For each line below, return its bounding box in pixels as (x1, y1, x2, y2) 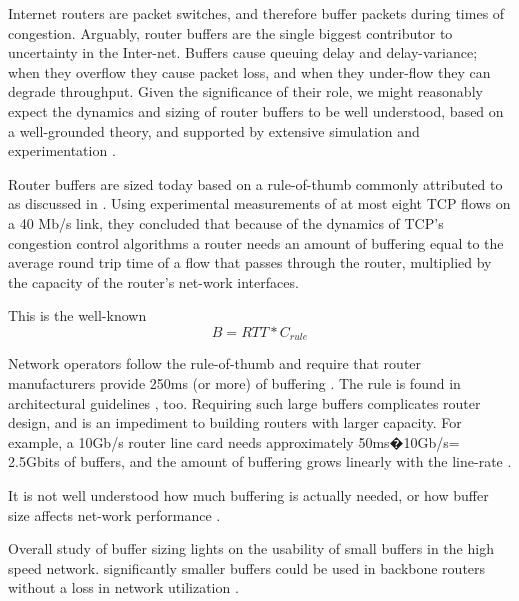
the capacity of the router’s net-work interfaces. (8, 271, 299, 292)
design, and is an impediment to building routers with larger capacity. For (8, 412, 462, 433)
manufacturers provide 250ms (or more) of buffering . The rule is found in (8, 372, 461, 393)
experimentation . (8, 140, 116, 161)
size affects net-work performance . (8, 504, 221, 525)
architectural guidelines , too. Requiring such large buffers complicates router (8, 392, 481, 413)
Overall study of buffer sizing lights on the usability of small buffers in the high (8, 538, 494, 559)
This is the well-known (8, 305, 147, 326)
